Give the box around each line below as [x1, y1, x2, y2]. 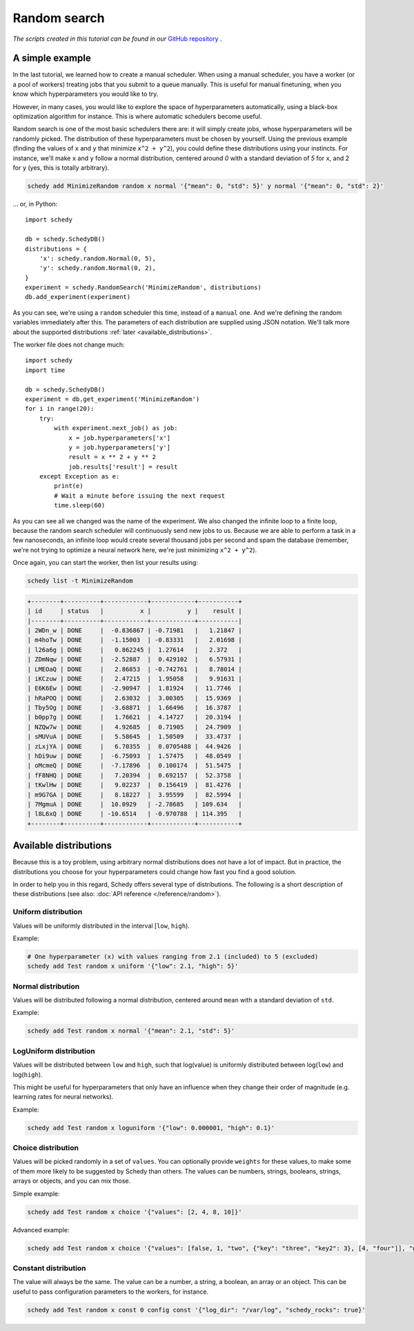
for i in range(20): [25, 405, 95, 413]
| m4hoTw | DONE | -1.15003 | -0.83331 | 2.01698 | [27, 636, 242, 644]
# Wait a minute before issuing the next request [54, 492, 226, 500]
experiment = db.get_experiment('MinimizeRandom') [25, 395, 200, 403]
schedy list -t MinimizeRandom [27, 577, 134, 585]
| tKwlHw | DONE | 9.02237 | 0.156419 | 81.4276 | [27, 781, 242, 789]
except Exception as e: [39, 473, 120, 480]
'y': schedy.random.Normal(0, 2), [39, 264, 157, 272]
